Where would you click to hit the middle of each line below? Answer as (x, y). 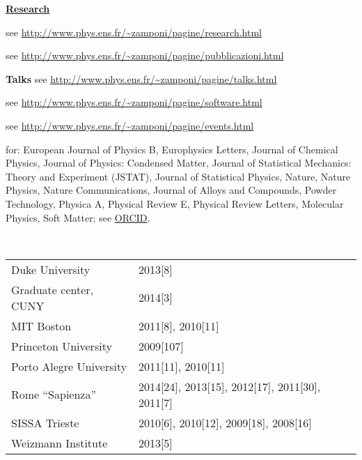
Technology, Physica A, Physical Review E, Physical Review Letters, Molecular (175, 203)
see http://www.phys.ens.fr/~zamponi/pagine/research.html (134, 32)
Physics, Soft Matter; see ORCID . (78, 217)
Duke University (51, 269)
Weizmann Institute (60, 443)
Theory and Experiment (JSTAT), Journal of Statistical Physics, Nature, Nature (178, 176)
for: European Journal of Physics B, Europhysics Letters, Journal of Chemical (172, 149)
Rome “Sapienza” (54, 394)
